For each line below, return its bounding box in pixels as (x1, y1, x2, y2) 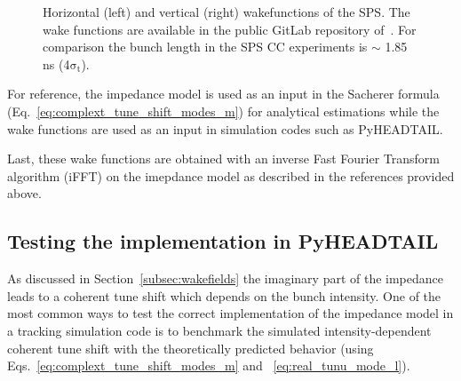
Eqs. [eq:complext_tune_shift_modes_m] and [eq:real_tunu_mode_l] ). (7, 356, 410, 375)
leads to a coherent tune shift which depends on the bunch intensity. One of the (7, 286, 441, 305)
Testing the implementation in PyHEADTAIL (7, 227, 439, 255)
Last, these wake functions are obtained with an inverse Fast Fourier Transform (7, 149, 441, 168)
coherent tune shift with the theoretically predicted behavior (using (7, 338, 374, 357)
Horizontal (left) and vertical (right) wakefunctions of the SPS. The (43, 3, 410, 20)
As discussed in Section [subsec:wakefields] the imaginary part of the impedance (7, 269, 444, 288)
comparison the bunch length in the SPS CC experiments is (43, 37, 368, 56)
